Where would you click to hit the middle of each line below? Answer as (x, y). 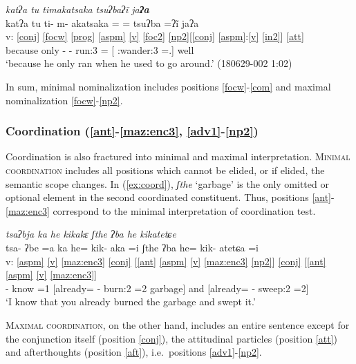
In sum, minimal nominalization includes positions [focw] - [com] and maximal (168, 86)
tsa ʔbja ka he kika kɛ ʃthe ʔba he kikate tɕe (91, 234)
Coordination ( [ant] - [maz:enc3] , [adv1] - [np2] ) (132, 131)
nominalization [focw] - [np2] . (64, 100)
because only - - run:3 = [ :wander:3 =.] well (100, 49)
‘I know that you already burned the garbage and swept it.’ (131, 301)
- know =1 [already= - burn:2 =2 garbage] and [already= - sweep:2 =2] (157, 288)
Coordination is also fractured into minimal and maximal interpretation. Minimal (178, 156)
